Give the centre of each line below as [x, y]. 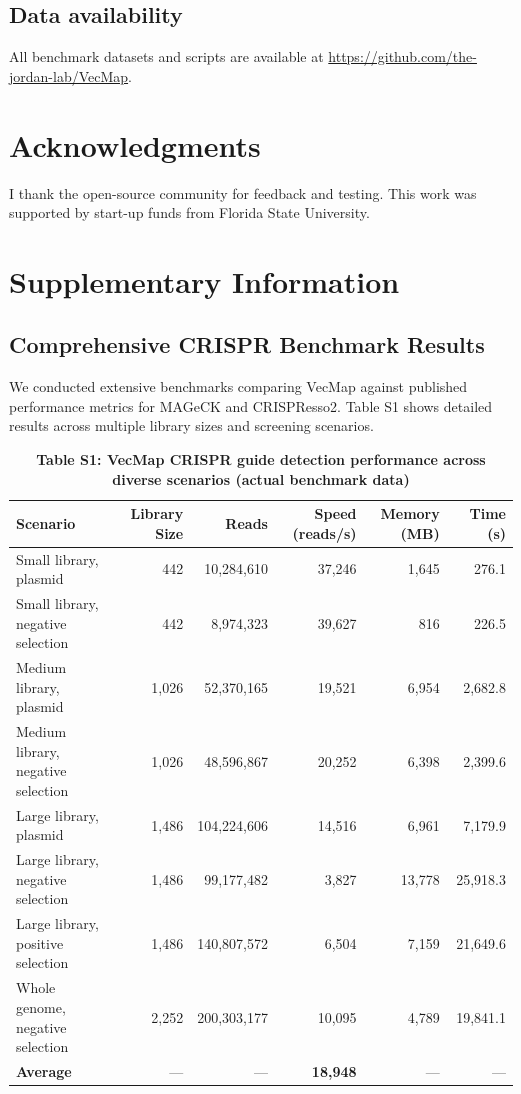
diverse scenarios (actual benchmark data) [261, 478]
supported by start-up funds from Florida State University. [189, 212]
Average [44, 1070]
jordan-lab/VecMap [69, 75]
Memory [410, 513]
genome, [41, 1006]
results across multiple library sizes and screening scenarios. [191, 425]
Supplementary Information [204, 280]
